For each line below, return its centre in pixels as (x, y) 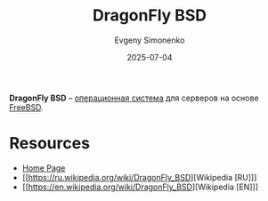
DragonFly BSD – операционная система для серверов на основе (134, 98)
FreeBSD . (26, 107)
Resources (50, 144)
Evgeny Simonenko (150, 40)
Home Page (44, 168)
